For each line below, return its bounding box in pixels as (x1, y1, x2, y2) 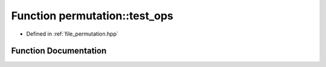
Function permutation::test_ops (11, 9, 174, 22)
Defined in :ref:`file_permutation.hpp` (26, 30, 119, 37)
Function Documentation (11, 46, 107, 56)
